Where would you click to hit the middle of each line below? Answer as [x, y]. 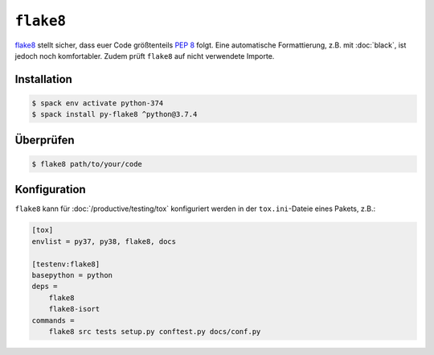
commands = [53, 320]
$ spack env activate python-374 [98, 103]
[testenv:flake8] [66, 264]
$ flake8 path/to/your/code [87, 164]
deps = [45, 287]
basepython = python [72, 275]
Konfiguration [50, 190]
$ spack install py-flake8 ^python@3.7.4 [115, 114]
